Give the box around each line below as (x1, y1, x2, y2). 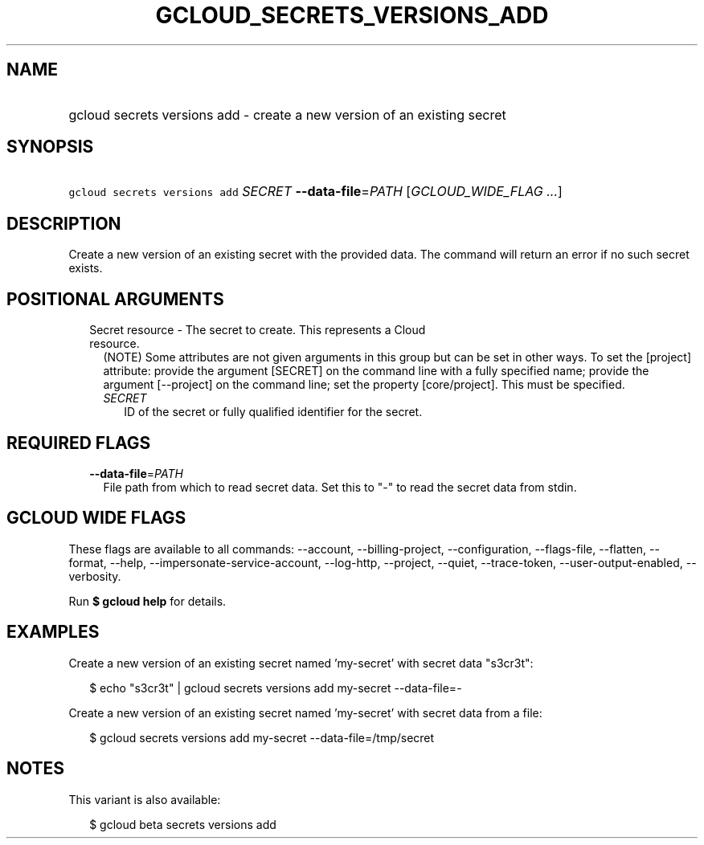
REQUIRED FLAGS (6, 432, 151, 453)
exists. (68, 261, 103, 276)
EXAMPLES (6, 622, 100, 643)
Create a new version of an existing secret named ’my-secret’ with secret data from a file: (68, 705, 542, 720)
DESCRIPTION (6, 213, 121, 234)
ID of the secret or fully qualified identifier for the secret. (124, 405, 423, 419)
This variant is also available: (68, 792, 221, 806)
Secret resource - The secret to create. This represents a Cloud (89, 323, 426, 337)
